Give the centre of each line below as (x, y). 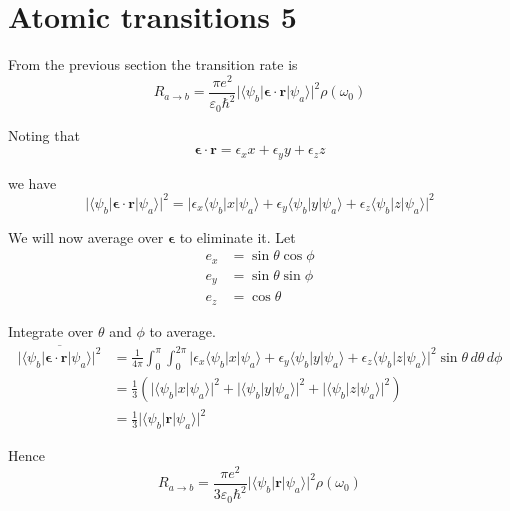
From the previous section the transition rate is (153, 64)
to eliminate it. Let (237, 236)
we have (32, 182)
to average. (182, 330)
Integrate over (51, 330)
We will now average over (86, 236)
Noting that (44, 134)
